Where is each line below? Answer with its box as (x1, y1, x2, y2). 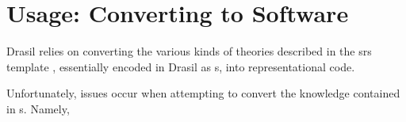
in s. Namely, (6, 100, 70, 116)
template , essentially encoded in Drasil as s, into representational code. (6, 58, 355, 74)
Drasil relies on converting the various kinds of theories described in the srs (6, 43, 372, 59)
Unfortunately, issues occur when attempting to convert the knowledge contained (6, 85, 400, 101)
